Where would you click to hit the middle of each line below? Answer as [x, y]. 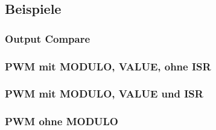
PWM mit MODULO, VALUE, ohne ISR [108, 66]
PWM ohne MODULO [62, 121]
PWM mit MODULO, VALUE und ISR [104, 94]
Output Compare [48, 38]
